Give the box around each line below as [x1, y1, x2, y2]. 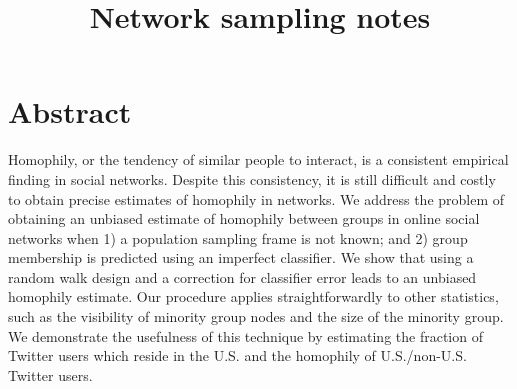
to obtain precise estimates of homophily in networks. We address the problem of [8, 188, 505, 209]
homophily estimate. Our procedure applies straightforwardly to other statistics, [8, 286, 499, 307]
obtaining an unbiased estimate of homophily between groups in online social [8, 208, 480, 229]
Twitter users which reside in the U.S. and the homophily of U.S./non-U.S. [8, 345, 467, 366]
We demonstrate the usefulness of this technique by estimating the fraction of [8, 325, 483, 346]
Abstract [8, 91, 132, 132]
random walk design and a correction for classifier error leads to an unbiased [8, 266, 477, 287]
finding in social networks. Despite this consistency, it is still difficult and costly [8, 168, 496, 189]
